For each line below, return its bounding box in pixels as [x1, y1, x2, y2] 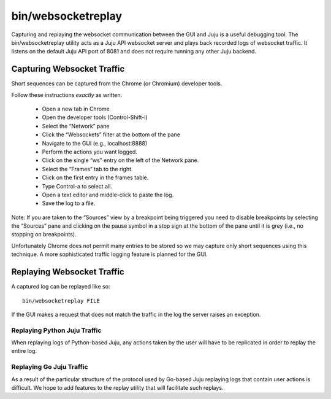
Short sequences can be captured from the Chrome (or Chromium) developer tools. [11, 80, 223, 87]
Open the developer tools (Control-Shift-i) [42, 114, 148, 121]
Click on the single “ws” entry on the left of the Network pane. [42, 157, 199, 164]
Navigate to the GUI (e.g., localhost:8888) [42, 139, 148, 147]
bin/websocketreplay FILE [22, 297, 101, 304]
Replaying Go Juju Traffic [11, 363, 88, 371]
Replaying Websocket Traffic [11, 267, 125, 277]
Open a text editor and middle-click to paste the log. [42, 191, 174, 198]
